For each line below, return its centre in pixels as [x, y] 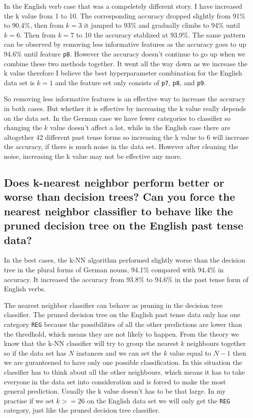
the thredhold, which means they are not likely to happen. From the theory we [121, 333]
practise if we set [29, 400]
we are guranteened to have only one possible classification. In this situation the [123, 362]
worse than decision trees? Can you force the [119, 197]
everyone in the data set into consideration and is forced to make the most [115, 381]
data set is [19, 82]
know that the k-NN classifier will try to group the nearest [91, 343]
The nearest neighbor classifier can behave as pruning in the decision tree [113, 305]
